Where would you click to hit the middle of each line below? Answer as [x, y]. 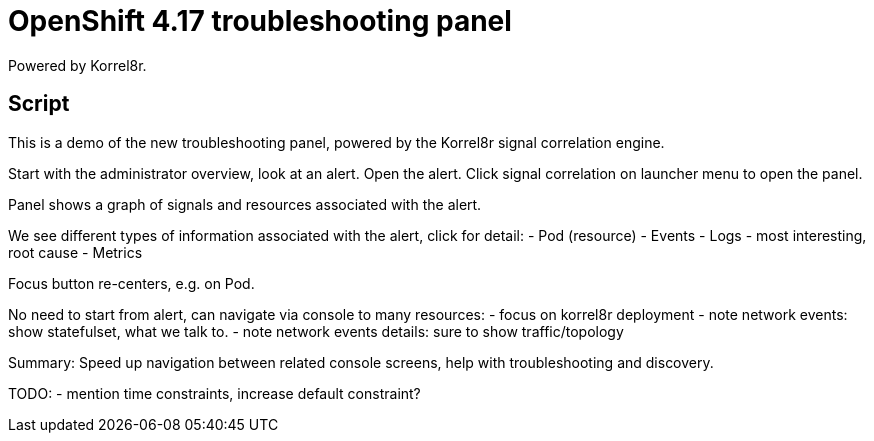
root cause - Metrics [75, 252]
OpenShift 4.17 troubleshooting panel [260, 21]
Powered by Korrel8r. [77, 65]
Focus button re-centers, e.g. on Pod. [131, 283]
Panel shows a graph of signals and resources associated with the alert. [245, 204]
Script [39, 104]
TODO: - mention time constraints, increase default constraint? [214, 393]
